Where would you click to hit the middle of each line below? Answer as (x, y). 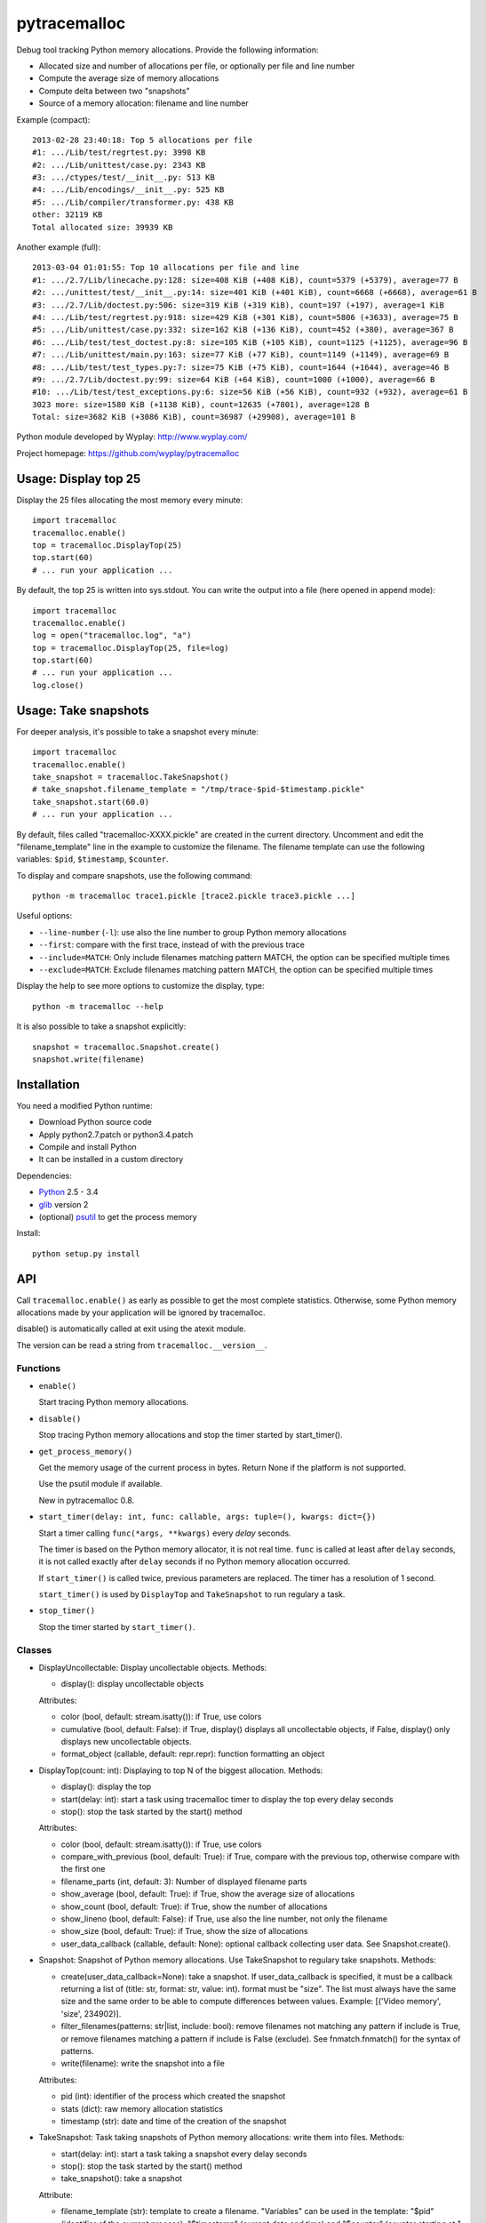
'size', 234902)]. (91, 2013)
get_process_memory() (86, 1451)
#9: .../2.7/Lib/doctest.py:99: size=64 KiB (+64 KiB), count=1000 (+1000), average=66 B (234, 379)
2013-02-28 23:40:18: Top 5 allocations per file (143, 140)
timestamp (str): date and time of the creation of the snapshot (174, 2121)
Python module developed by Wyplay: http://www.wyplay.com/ (132, 437)
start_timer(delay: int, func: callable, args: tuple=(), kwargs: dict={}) (207, 1517)
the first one (83, 1869)
